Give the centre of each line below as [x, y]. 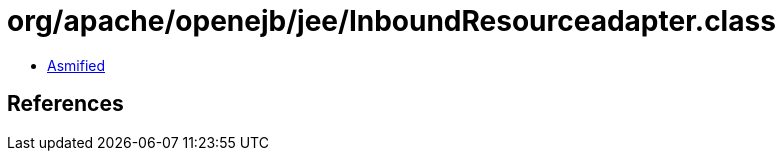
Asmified [76, 65]
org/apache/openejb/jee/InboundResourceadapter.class [391, 21]
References [65, 104]
